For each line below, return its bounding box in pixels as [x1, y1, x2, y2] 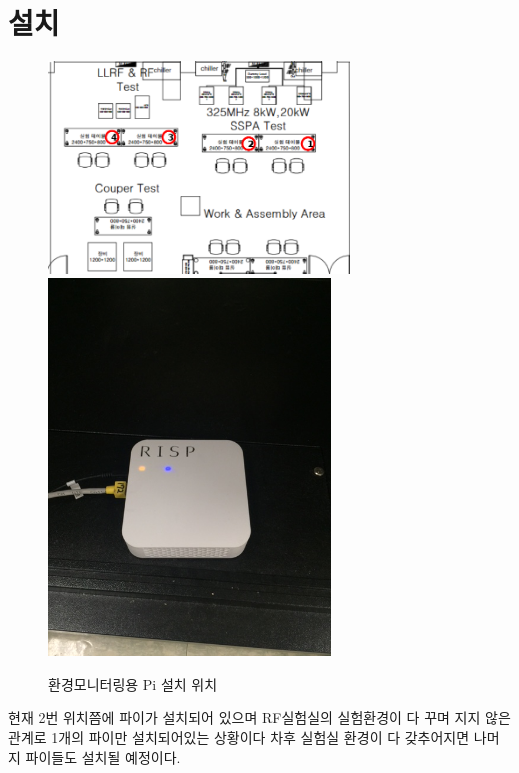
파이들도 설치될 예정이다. [25, 746, 181, 767]
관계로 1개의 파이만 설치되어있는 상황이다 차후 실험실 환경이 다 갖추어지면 [8, 726, 470, 747]
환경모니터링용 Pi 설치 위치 [48, 673, 218, 694]
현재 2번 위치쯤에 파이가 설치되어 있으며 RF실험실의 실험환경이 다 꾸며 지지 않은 [8, 707, 511, 728]
